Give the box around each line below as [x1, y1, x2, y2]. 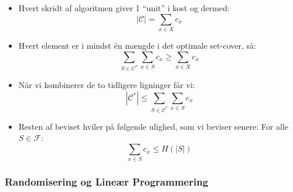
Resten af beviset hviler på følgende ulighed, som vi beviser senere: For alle [18, 120, 288, 132]
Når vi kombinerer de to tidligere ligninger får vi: [18, 79, 195, 91]
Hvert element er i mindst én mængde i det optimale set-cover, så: [18, 39, 256, 51]
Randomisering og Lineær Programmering [5, 174, 209, 189]
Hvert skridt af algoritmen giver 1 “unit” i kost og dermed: [18, 2, 230, 14]
